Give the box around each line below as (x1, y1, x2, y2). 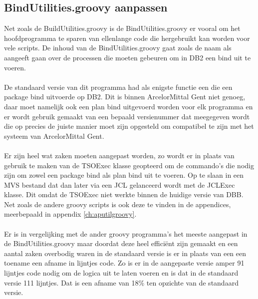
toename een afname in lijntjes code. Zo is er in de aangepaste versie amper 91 (4, 258, 245, 268)
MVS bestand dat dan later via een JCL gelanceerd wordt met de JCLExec (4, 179, 235, 190)
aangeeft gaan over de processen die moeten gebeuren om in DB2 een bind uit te (4, 52, 251, 62)
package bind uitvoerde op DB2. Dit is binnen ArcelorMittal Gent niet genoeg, (4, 91, 246, 102)
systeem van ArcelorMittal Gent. (4, 130, 104, 141)
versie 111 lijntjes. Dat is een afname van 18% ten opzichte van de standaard (4, 277, 239, 288)
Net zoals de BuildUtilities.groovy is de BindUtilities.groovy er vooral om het (4, 23, 241, 33)
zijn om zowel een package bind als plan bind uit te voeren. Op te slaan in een (4, 170, 244, 180)
